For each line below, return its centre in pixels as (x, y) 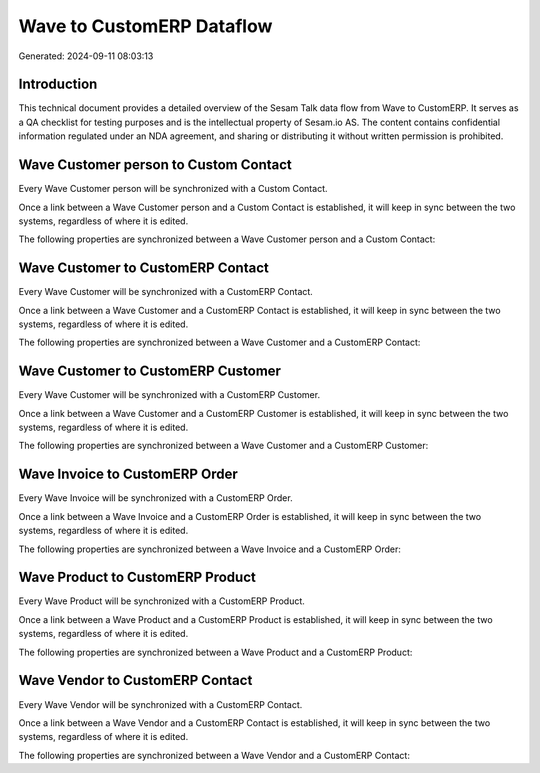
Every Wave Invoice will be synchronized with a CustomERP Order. (156, 498)
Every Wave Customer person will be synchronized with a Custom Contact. (173, 189)
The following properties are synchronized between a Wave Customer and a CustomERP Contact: (219, 342)
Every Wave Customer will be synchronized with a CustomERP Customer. (169, 395)
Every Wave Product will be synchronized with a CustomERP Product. (161, 601)
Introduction (58, 84)
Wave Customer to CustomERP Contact (143, 268)
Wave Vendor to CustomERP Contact (135, 680)
